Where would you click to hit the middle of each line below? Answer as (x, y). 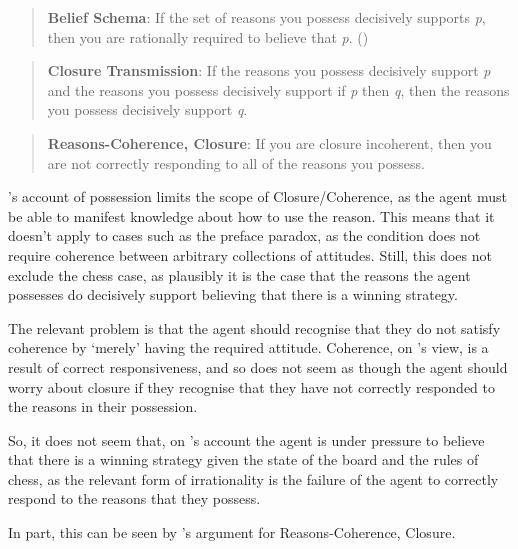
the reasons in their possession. (103, 406)
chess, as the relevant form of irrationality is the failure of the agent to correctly (253, 478)
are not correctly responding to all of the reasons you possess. (236, 162)
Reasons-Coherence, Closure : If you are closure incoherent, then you (269, 142)
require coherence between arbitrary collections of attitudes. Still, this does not (250, 254)
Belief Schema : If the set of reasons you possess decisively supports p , (266, 17)
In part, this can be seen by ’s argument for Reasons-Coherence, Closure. (232, 532)
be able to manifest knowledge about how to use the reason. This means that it (251, 215)
